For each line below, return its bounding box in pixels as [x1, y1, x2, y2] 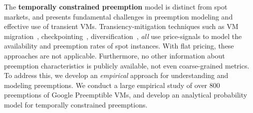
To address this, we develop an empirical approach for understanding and [4, 70, 229, 80]
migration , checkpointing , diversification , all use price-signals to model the [4, 30, 242, 41]
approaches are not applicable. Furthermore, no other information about [4, 50, 225, 60]
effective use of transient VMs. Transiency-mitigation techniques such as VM [4, 21, 239, 31]
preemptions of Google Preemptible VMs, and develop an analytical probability [4, 89, 248, 100]
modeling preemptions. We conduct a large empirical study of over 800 [4, 79, 220, 90]
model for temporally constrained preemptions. [4, 99, 148, 109]
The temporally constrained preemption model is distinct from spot [4, 1, 228, 11]
